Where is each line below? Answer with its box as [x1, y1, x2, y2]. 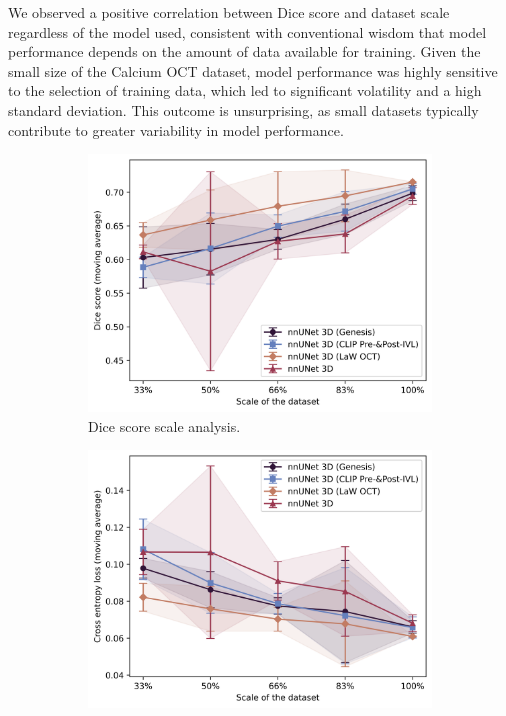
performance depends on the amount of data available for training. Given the [8, 41, 481, 62]
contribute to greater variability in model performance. [8, 119, 344, 140]
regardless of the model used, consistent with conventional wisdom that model [8, 21, 487, 42]
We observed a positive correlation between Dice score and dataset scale [8, 2, 450, 22]
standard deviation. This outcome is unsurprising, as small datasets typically [8, 99, 479, 120]
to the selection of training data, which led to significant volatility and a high [8, 80, 482, 101]
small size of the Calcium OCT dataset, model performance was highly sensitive [8, 60, 498, 81]
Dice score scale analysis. [88, 415, 241, 436]
